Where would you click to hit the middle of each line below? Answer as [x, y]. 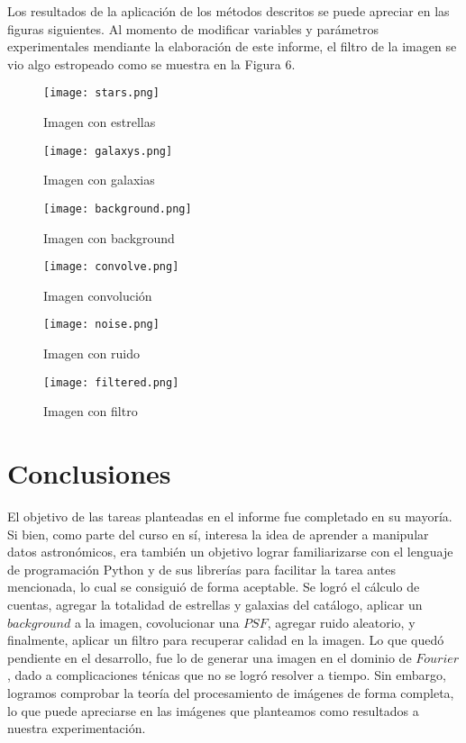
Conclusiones [89, 473]
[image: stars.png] [101, 93]
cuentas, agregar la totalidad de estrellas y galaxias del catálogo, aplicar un [215, 604]
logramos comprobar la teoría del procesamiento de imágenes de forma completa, [231, 692]
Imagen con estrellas [100, 122]
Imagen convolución [98, 295]
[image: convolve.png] [111, 267]
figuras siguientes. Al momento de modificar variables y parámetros [193, 28]
